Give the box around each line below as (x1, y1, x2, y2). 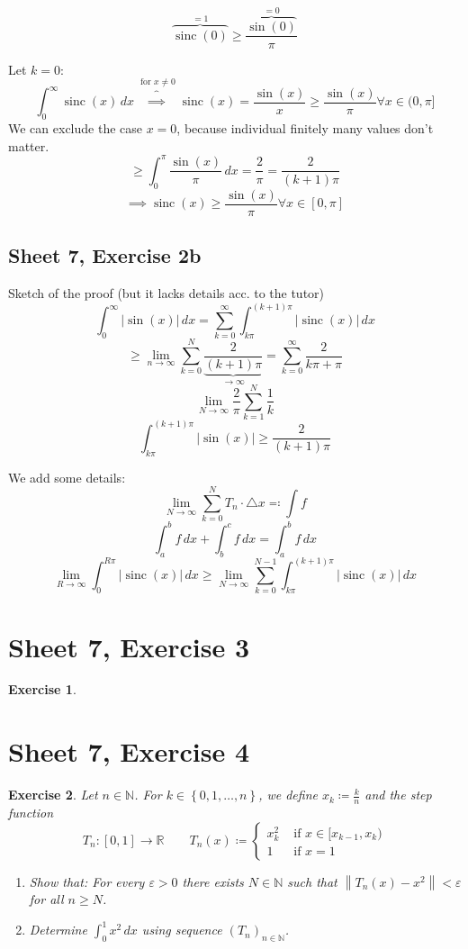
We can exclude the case (8, 119, 142, 138)
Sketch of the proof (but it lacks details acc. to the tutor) (8, 283, 325, 302)
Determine (29, 920, 87, 939)
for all (29, 890, 64, 908)
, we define (258, 785, 318, 804)
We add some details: (8, 467, 126, 486)
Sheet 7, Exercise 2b (8, 241, 202, 269)
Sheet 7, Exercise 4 (8, 733, 250, 770)
